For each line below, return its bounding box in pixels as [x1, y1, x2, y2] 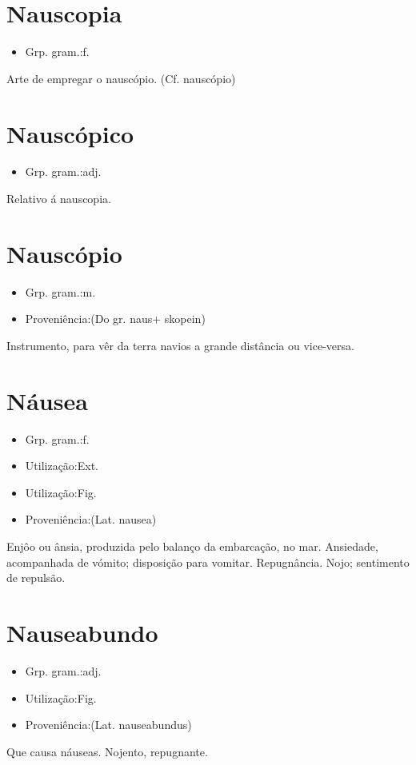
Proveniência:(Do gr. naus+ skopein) [25, 310, 206, 327]
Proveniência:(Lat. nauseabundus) [25, 716, 192, 733]
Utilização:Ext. [25, 457, 99, 474]
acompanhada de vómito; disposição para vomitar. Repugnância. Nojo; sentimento [6, 553, 410, 570]
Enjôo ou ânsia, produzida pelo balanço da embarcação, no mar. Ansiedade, [6, 538, 378, 555]
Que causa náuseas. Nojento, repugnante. [6, 743, 208, 759]
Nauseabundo [6, 616, 158, 648]
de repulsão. [6, 569, 66, 586]
